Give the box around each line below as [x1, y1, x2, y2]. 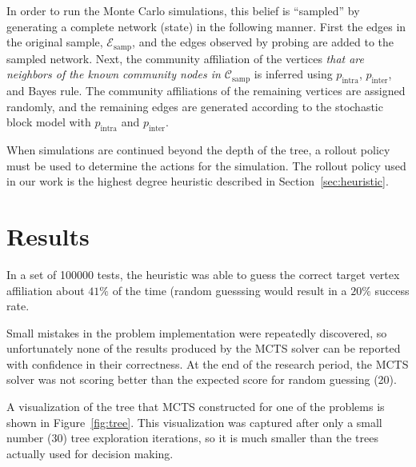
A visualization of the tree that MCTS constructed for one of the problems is [6, 398, 385, 415]
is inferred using [254, 66, 333, 82]
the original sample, [6, 34, 103, 50]
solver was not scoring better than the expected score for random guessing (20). [6, 371, 397, 388]
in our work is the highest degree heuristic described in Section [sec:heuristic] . [6, 173, 389, 190]
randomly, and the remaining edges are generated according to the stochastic [6, 98, 383, 114]
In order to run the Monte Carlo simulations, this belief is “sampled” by [6, 2, 360, 18]
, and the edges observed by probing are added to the [132, 34, 394, 50]
